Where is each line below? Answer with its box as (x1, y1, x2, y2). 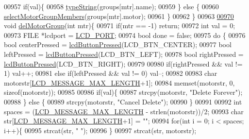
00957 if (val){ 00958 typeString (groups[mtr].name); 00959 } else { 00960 (4, 1, 219, 11)
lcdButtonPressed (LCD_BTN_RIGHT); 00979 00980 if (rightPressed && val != (4, 58, 243, 69)
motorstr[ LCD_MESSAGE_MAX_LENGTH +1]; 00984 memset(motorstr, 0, (4, 77, 235, 87)
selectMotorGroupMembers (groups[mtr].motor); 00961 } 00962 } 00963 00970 (4, 11, 234, 21)
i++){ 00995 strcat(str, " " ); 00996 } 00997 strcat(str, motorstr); (4, 125, 197, 135)
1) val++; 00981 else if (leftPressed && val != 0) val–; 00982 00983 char (4, 68, 217, 78)
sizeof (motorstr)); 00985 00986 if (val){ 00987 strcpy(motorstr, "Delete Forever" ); (4, 87, 243, 97)
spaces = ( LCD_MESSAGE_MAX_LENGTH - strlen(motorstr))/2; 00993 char (4, 106, 244, 116)
